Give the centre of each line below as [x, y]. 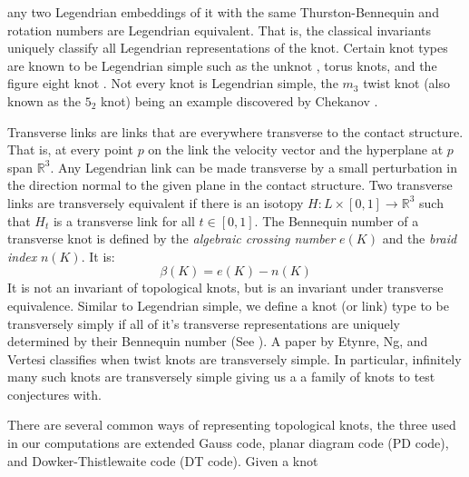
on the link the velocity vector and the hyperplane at [296, 149]
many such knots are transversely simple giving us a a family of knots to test [221, 377]
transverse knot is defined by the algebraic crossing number [171, 238]
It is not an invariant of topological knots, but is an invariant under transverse [225, 288]
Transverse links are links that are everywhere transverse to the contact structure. [235, 131]
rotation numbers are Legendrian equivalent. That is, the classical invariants [220, 30]
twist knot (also [406, 83]
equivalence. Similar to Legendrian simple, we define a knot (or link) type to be [228, 305]
